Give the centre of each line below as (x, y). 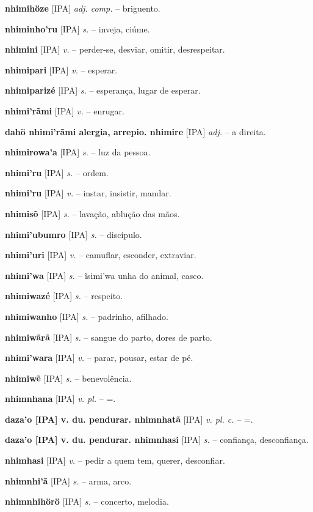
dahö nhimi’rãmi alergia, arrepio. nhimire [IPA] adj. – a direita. (135, 131)
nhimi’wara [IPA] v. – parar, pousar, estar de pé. (99, 358)
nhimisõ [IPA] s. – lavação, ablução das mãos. (92, 213)
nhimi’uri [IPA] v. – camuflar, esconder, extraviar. (101, 255)
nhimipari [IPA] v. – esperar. (61, 69)
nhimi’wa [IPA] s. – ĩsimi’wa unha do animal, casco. (104, 275)
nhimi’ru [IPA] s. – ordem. (57, 172)
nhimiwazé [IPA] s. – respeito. (64, 296)
